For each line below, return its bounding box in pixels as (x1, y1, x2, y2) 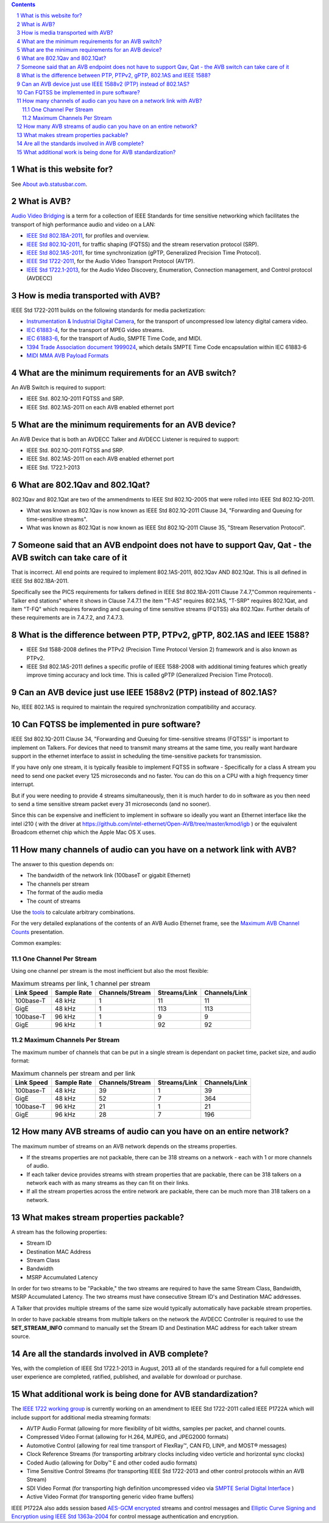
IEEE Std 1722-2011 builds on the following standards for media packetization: (11, 306, 206, 314)
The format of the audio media (26, 889, 103, 896)
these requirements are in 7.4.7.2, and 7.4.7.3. (11, 614, 124, 621)
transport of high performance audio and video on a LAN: (11, 221, 155, 228)
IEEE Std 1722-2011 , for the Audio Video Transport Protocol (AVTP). (26, 258, 195, 265)
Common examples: (11, 939, 62, 947)
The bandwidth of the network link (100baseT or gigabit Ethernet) (26, 872, 191, 879)
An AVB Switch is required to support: (11, 384, 106, 391)
